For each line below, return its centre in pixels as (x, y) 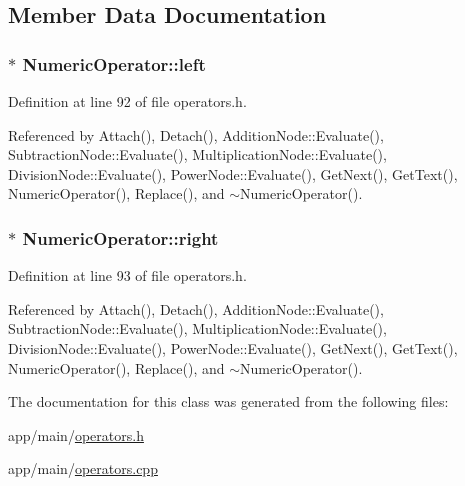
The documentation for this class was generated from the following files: (228, 401)
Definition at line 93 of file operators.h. (127, 275)
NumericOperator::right (120, 237)
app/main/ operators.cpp (83, 468)
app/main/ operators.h (76, 434)
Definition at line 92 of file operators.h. (127, 101)
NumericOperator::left (114, 63)
